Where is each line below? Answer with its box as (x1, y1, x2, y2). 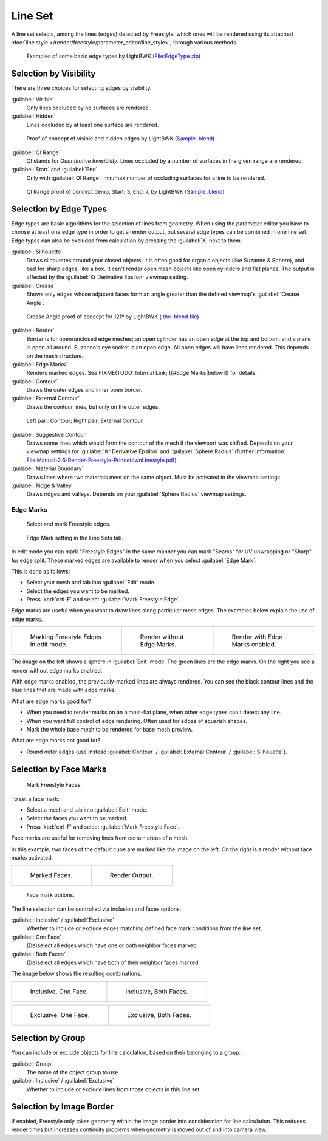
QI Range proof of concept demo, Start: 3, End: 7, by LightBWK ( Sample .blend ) (26, 188, 225, 196)
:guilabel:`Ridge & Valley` (11, 482, 73, 489)
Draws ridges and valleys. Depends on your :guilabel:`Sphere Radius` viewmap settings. (26, 490, 247, 498)
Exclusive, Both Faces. (126, 1010, 191, 1019)
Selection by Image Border (11, 1102, 114, 1112)
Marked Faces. (30, 871, 73, 880)
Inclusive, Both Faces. (125, 987, 188, 996)
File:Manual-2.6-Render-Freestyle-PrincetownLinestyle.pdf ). (26, 456, 179, 464)
